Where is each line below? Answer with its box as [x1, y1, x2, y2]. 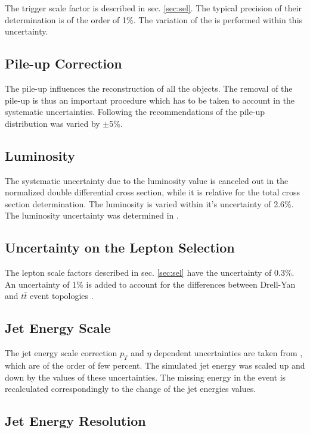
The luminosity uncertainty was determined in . [5, 209, 179, 222]
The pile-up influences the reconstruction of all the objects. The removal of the [5, 82, 293, 94]
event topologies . [30, 289, 94, 302]
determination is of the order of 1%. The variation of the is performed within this [5, 13, 303, 26]
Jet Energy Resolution [5, 412, 146, 430]
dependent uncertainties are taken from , [154, 347, 303, 359]
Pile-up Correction [5, 54, 122, 73]
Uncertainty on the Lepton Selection [5, 238, 235, 257]
